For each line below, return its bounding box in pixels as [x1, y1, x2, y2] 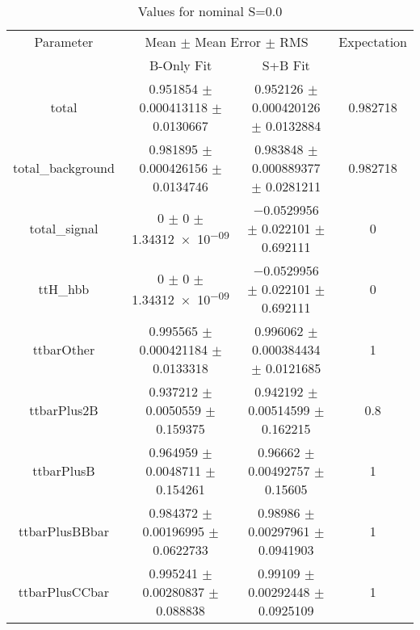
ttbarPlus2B [29, 401, 99, 419]
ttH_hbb [38, 279, 90, 298]
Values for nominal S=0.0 [137, 2, 283, 20]
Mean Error [195, 32, 262, 51]
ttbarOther [32, 340, 95, 359]
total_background [13, 158, 115, 177]
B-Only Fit [149, 56, 212, 74]
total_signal [29, 219, 99, 237]
